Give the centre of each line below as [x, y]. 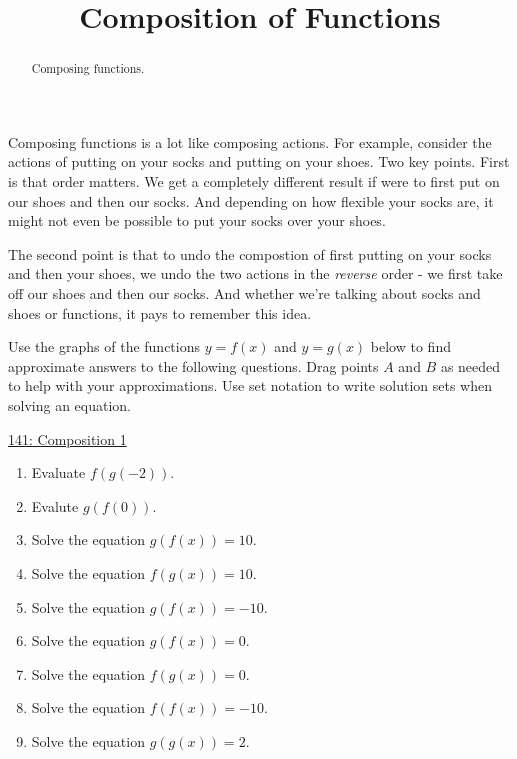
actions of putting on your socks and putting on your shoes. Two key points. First [259, 161]
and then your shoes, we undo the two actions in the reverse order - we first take [255, 273]
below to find [410, 346]
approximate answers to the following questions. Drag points [193, 365]
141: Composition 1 [67, 438]
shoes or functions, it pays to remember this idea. [160, 312]
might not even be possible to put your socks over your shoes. [197, 220]
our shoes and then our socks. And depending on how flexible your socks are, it [251, 200]
